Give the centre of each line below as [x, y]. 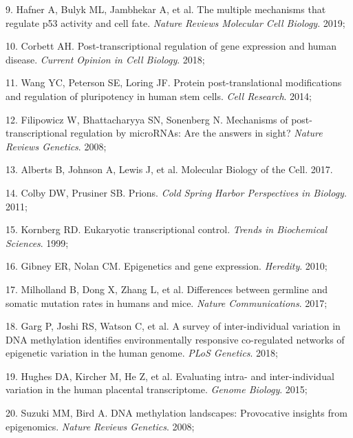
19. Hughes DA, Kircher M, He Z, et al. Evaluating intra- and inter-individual [170, 376]
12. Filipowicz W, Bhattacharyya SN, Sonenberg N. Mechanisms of [147, 119]
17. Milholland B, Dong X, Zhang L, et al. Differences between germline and [167, 289]
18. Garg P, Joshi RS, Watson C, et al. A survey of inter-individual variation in [173, 326]
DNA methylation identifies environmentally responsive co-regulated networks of [175, 339]
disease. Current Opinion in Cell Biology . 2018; [105, 59]
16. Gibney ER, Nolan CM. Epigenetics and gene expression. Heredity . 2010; [167, 266]
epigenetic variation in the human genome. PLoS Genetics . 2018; [142, 353]
